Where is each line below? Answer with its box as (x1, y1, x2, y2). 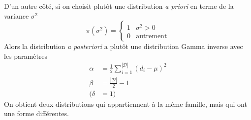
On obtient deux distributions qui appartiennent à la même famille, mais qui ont (4, 98, 247, 109)
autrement (136, 33, 167, 40)
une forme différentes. (4, 108, 69, 119)
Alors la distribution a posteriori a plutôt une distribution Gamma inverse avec (4, 41, 243, 51)
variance (4, 10, 29, 21)
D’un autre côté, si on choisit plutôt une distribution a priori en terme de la (4, 1, 234, 11)
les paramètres (4, 50, 48, 61)
